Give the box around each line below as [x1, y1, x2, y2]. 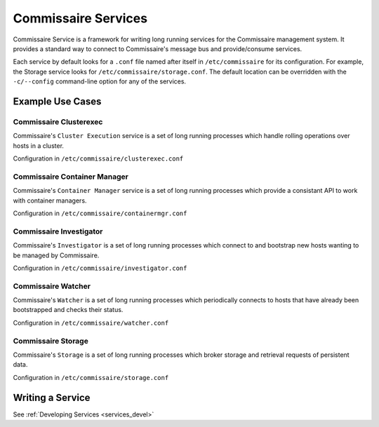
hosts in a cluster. [13, 141, 65, 150]
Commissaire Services [13, 11, 147, 26]
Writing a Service [13, 391, 91, 403]
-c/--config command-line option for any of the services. [13, 77, 186, 86]
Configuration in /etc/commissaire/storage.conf [13, 373, 169, 381]
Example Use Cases [13, 95, 102, 107]
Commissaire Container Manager [13, 172, 129, 182]
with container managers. [13, 196, 87, 205]
